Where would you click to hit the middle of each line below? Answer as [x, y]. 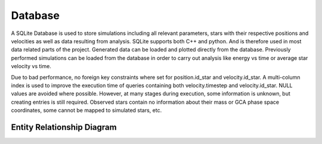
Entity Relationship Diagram [64, 127]
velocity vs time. [31, 66]
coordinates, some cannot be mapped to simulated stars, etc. [86, 110]
